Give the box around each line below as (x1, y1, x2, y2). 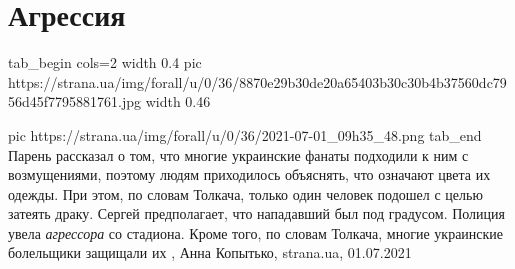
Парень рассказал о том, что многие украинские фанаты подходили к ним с (8, 144, 469, 165)
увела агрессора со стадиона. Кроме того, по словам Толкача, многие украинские (8, 222, 504, 243)
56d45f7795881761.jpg (8, 91, 142, 112)
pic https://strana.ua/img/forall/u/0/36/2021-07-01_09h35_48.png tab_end (8, 124, 482, 145)
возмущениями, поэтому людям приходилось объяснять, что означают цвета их (8, 164, 491, 185)
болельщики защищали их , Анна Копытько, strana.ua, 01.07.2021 (8, 242, 412, 263)
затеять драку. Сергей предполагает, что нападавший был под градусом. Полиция (8, 203, 506, 224)
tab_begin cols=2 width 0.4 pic (8, 52, 202, 73)
